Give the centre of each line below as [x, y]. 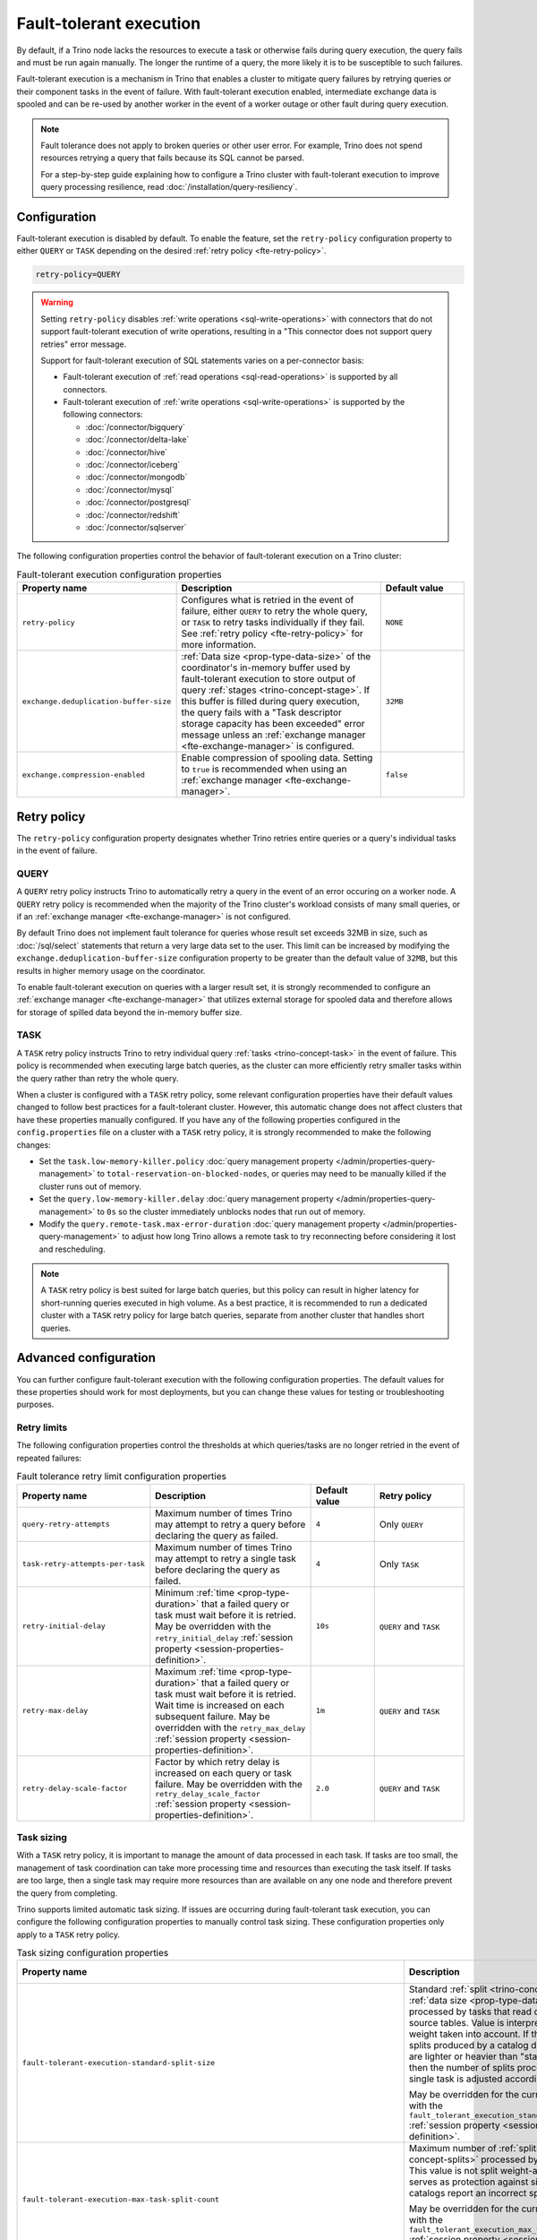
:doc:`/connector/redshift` [133, 514]
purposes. [35, 1404]
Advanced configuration [86, 1358]
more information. [219, 645]
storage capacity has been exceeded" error [273, 724]
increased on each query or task [224, 1772]
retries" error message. [84, 344]
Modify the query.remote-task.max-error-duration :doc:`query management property [209, 1224]
